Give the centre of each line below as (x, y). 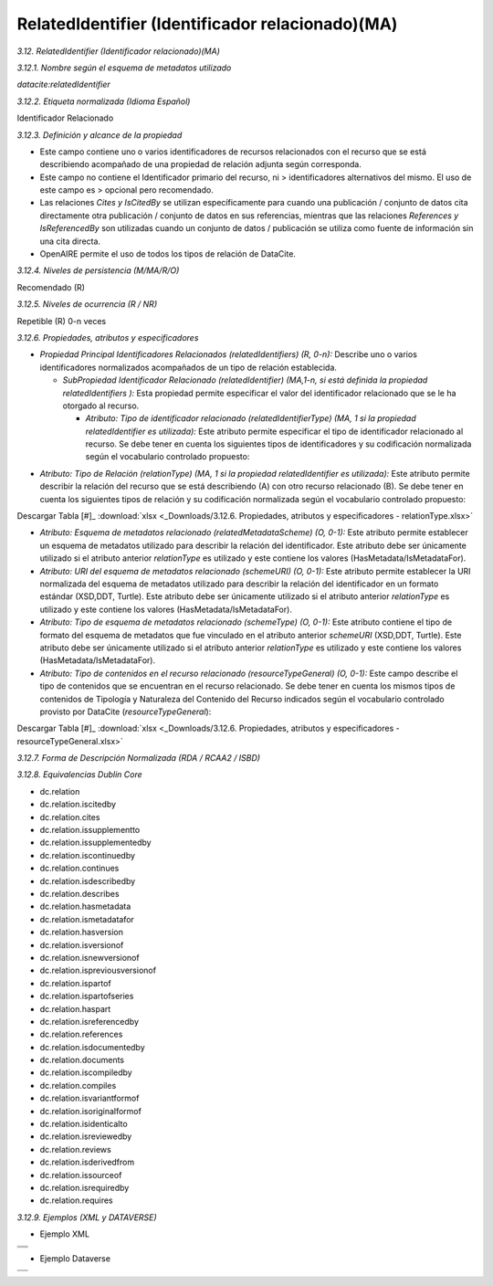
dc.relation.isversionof (82, 944)
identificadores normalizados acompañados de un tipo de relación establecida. (189, 367)
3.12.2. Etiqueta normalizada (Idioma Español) (104, 101)
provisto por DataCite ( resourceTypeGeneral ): (126, 712)
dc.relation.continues (79, 869)
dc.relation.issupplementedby (95, 843)
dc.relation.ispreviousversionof (98, 970)
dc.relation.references (81, 1034)
